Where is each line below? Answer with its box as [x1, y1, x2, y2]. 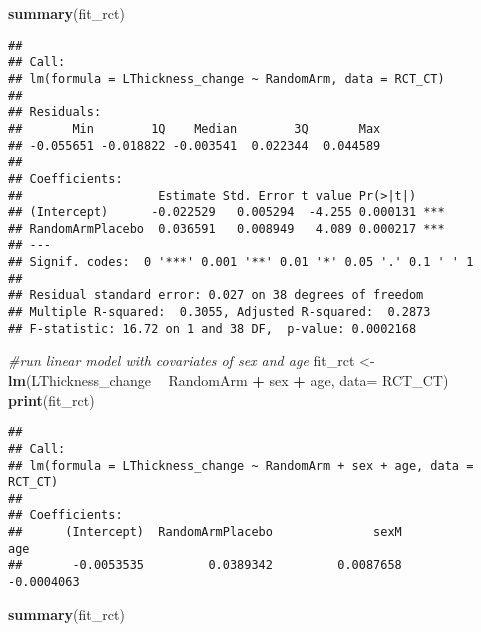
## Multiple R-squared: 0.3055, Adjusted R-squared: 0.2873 [8, 305, 431, 320]
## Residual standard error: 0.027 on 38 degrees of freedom [8, 288, 424, 303]
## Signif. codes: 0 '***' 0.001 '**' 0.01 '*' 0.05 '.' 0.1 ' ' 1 [8, 255, 474, 270]
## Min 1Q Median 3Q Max [8, 121, 381, 136]
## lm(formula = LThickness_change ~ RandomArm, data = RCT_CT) [8, 71, 445, 86]
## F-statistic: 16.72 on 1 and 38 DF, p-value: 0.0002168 [8, 321, 417, 336]
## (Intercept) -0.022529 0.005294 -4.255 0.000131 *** [8, 205, 445, 220]
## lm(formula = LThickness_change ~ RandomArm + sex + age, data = [8, 458, 474, 473]
